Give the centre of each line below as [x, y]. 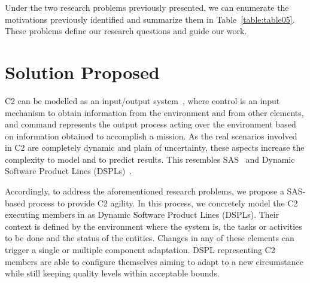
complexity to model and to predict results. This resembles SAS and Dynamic [150, 159]
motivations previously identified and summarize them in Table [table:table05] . [150, 19]
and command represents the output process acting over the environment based [151, 124]
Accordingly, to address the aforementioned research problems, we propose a [145, 191]
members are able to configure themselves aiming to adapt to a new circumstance [154, 261]
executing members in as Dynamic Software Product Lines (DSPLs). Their [142, 214]
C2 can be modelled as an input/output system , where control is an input [142, 100]
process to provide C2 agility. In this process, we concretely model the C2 [163, 203]
